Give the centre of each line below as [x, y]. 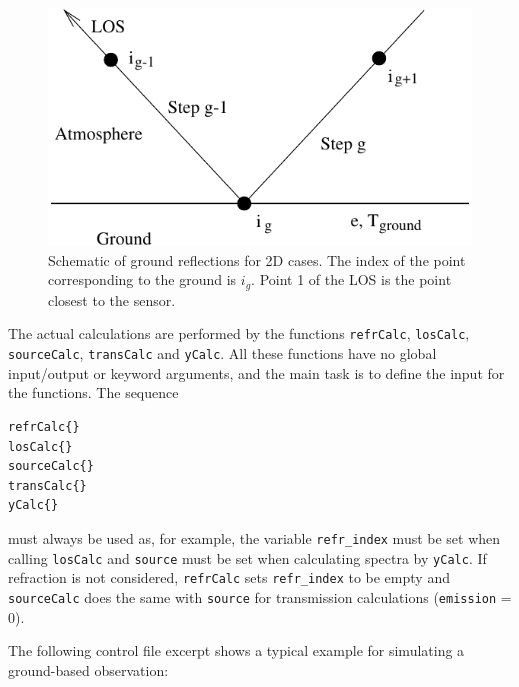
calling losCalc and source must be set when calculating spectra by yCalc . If [247, 557]
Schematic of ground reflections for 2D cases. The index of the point [257, 259]
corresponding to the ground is [142, 279]
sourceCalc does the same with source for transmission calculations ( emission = [260, 596]
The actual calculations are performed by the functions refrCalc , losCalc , [239, 333]
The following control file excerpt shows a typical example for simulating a [236, 650]
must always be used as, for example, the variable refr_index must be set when [254, 537]
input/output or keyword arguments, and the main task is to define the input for [256, 372]
